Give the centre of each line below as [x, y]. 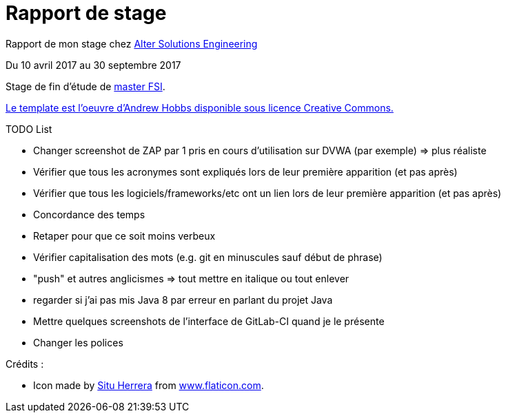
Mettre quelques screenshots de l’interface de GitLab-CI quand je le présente [209, 321]
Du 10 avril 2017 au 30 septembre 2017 [93, 65]
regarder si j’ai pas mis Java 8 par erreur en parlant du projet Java [183, 300]
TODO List [29, 129]
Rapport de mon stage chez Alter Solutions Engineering [132, 43]
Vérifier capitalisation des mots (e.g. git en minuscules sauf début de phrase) [208, 257]
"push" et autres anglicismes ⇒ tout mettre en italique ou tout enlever [191, 278]
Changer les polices [78, 342]
